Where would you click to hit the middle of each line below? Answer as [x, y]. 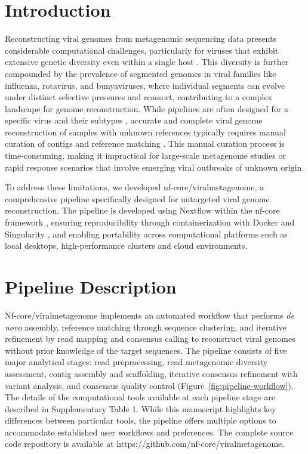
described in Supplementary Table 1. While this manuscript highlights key [141, 408]
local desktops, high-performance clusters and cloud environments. [126, 245]
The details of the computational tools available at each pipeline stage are [140, 397]
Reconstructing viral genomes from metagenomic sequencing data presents [141, 38]
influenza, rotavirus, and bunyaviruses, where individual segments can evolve [145, 85]
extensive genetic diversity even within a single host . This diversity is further [147, 62]
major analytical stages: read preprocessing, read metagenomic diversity [136, 362]
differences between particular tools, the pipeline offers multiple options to [141, 420]
